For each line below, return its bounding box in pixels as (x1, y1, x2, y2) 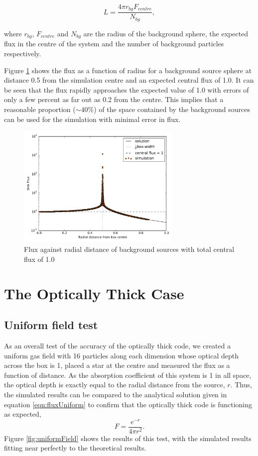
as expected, (4, 409, 41, 419)
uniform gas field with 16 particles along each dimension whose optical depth (4, 350, 239, 360)
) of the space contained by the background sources (94, 104, 250, 114)
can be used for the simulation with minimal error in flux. (4, 114, 181, 124)
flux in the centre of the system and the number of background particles (4, 38, 224, 49)
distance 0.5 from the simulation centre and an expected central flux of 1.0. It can (4, 75, 254, 85)
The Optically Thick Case (4, 283, 184, 303)
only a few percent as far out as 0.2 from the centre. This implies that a (4, 94, 224, 105)
